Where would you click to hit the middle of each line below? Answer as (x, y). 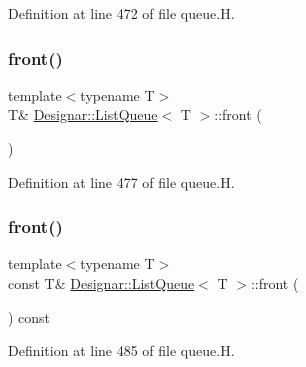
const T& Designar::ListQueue (101, 283)
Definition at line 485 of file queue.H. (121, 350)
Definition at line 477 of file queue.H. (121, 181)
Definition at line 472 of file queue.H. (121, 13)
